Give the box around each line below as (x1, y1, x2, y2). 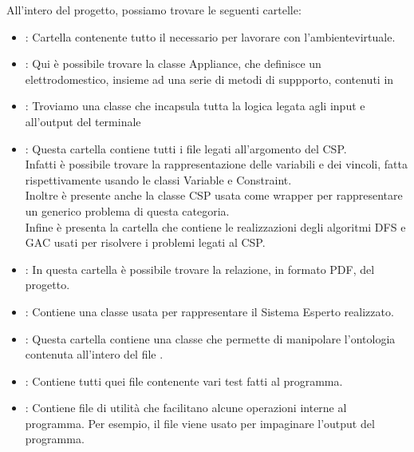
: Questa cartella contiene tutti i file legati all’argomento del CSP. (25, 140, 347, 157)
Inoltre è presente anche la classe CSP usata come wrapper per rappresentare (25, 187, 403, 204)
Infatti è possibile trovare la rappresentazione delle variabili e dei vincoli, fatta (25, 156, 408, 172)
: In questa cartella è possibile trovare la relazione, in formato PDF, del (25, 260, 375, 277)
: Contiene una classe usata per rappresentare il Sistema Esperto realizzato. (25, 303, 394, 319)
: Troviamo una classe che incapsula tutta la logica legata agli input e (25, 97, 365, 114)
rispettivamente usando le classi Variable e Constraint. (25, 171, 292, 188)
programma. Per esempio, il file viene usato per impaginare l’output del (25, 414, 375, 431)
